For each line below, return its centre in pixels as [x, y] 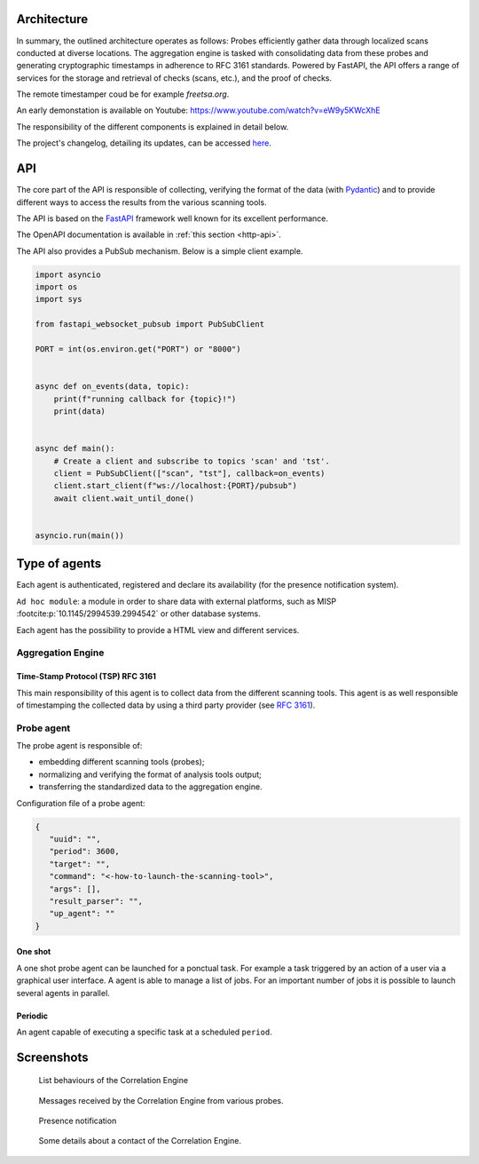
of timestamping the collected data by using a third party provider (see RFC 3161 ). [166, 705]
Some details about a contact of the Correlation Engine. [140, 1141]
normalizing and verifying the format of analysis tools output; [150, 774]
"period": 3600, [84, 851]
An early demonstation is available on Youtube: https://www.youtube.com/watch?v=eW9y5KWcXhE [198, 110]
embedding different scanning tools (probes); [122, 762]
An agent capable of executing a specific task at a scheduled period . [144, 1032]
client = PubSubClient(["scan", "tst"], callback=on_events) [189, 473]
